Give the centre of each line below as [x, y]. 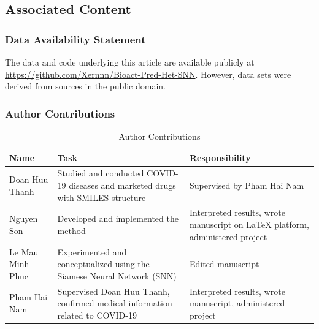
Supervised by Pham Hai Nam [247, 185]
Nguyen [24, 218]
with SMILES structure [102, 197]
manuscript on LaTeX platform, [249, 225]
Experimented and [92, 251]
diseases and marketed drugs [122, 185]
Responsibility [220, 157]
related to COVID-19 [97, 315]
